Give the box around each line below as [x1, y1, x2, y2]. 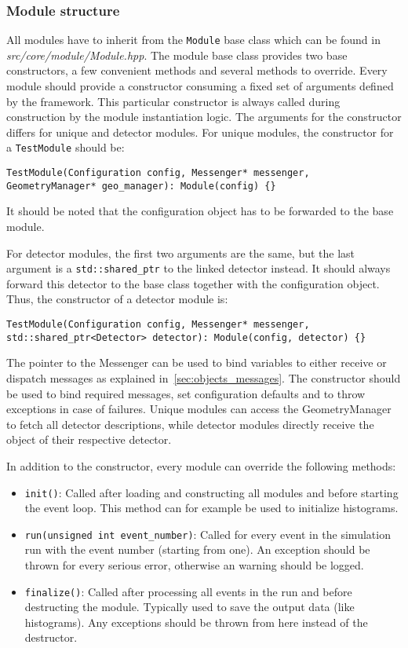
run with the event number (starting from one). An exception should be [24, 541, 370, 558]
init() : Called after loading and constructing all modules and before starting [24, 484, 399, 500]
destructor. [24, 629, 78, 646]
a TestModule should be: [6, 139, 125, 156]
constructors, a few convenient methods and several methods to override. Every [6, 62, 388, 79]
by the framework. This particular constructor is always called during [6, 93, 341, 109]
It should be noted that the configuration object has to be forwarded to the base [6, 203, 394, 219]
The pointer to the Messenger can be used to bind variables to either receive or [6, 354, 387, 371]
